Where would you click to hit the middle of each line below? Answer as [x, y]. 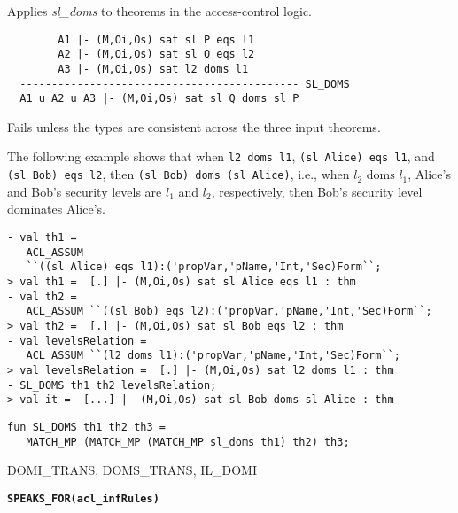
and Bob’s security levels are [85, 191]
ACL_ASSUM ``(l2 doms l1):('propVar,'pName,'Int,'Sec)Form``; [213, 356]
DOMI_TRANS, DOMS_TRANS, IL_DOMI [132, 470]
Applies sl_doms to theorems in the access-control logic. [159, 11]
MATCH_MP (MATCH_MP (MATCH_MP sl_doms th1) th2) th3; [188, 442]
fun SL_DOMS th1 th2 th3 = [86, 427]
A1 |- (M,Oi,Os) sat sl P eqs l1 [156, 39]
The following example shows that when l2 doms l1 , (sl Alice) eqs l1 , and [221, 156]
